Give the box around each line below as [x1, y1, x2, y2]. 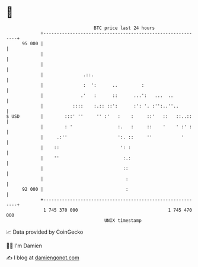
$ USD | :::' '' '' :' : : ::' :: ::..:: [6, 113, 193, 120]
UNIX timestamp [104, 217, 142, 224]
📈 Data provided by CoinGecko [6, 228, 84, 235]
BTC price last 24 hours [94, 25, 155, 31]
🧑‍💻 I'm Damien [6, 242, 43, 249]
